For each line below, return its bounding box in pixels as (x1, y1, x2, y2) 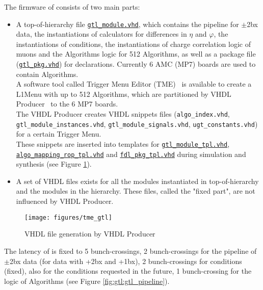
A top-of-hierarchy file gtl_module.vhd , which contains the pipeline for (16, 18, 239, 29)
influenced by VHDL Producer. (16, 196, 114, 206)
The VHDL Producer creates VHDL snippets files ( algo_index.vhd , (16, 109, 230, 119)
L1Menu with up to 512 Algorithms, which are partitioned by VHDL (16, 88, 231, 99)
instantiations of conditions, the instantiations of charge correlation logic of (16, 38, 251, 49)
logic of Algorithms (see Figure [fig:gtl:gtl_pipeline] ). (4, 275, 170, 286)
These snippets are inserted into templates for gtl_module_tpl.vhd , (16, 138, 230, 149)
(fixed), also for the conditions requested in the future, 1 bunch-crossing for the (4, 266, 252, 276)
